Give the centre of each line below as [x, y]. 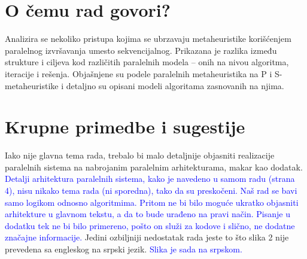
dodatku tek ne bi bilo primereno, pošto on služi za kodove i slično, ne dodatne [150, 225]
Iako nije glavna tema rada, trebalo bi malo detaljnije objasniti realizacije [140, 155]
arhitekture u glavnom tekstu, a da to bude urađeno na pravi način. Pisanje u [148, 214]
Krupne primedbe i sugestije [125, 127]
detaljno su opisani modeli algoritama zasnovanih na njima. [175, 85]
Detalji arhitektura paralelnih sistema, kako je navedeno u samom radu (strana [150, 179]
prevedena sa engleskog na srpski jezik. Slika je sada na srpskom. [124, 249]
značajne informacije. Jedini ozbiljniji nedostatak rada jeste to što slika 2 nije [147, 237]
